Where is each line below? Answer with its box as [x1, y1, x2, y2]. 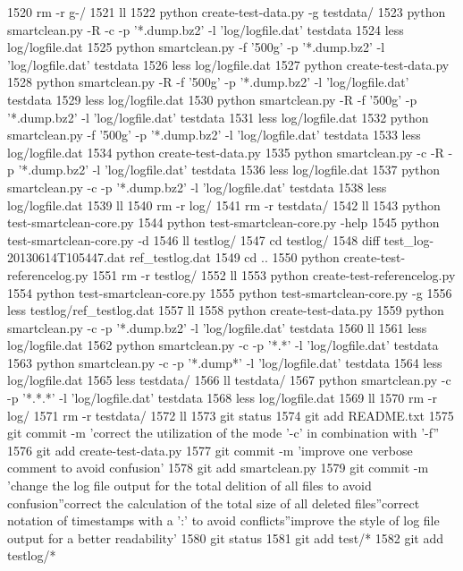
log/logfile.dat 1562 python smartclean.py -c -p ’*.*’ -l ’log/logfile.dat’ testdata [7, 336, 439, 354]
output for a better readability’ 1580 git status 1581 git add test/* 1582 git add [7, 528, 444, 547]
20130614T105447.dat [7, 248, 126, 267]
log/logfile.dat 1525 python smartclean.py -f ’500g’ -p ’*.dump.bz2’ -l [7, 38, 385, 56]
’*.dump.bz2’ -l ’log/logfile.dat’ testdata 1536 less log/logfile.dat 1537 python [18, 160, 441, 179]
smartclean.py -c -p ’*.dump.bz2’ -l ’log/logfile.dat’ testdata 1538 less [7, 177, 387, 196]
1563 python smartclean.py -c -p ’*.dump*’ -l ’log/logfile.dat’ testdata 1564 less [7, 353, 442, 371]
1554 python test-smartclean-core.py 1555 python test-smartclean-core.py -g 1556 [7, 283, 452, 302]
